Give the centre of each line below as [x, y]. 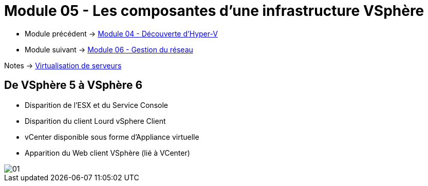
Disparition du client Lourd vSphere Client [95, 121]
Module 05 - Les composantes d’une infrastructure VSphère [214, 11]
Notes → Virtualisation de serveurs [63, 65]
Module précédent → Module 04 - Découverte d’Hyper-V [121, 33]
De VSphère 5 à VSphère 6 [73, 85]
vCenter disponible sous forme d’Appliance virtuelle [112, 137]
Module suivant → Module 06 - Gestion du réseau [109, 49]
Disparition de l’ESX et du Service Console [96, 105]
